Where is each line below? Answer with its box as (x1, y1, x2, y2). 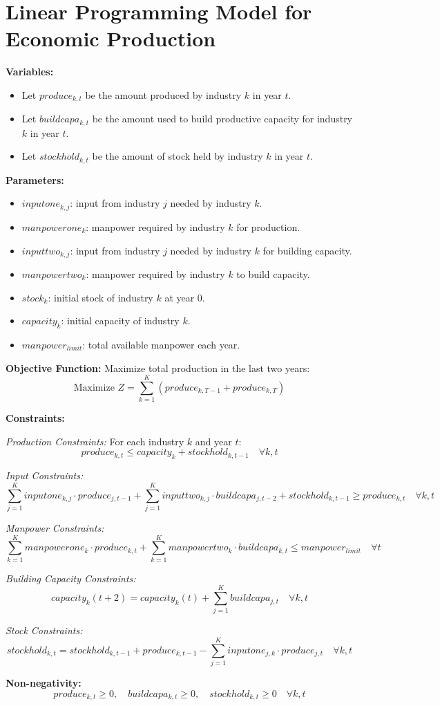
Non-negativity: (6, 676, 82, 690)
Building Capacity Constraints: (6, 570, 136, 585)
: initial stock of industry (48, 290, 153, 304)
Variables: (6, 64, 54, 79)
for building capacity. (262, 243, 352, 257)
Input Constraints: (6, 468, 84, 483)
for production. (236, 219, 300, 234)
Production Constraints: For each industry (6, 434, 184, 448)
